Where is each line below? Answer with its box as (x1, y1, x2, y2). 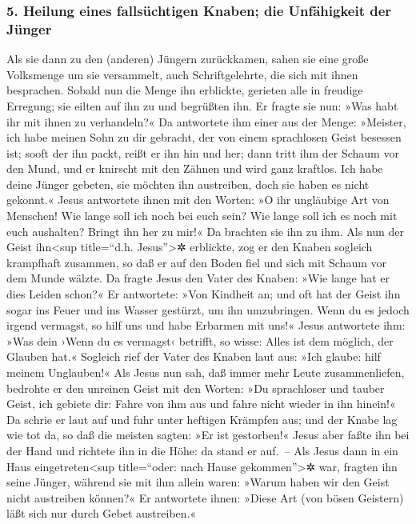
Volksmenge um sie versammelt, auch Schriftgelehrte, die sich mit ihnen (6, 66, 358, 82)
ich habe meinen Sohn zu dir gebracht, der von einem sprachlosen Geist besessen (6, 129, 402, 146)
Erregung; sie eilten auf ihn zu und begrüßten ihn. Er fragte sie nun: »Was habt (6, 97, 398, 114)
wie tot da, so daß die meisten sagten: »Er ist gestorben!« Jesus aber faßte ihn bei (6, 426, 410, 443)
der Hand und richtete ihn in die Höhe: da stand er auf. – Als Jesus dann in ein (6, 442, 398, 458)
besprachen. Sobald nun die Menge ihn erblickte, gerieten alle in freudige (6, 82, 363, 98)
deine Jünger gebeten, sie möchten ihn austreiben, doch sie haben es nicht (6, 175, 370, 192)
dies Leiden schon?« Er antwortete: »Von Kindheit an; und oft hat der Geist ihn (6, 286, 401, 302)
